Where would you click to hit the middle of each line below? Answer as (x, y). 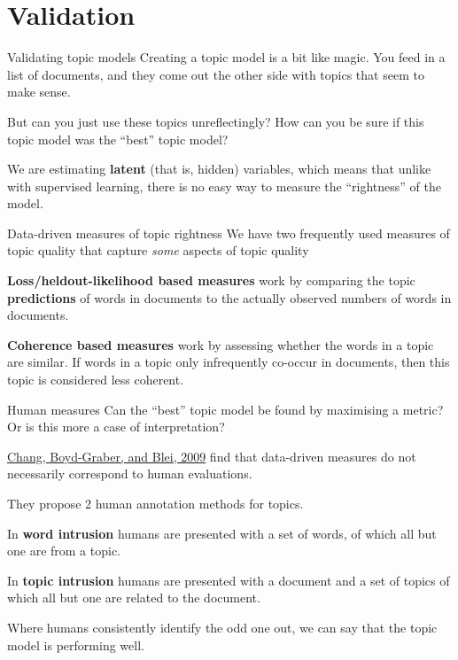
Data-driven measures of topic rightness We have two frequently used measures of (229, 233)
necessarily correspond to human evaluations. (130, 474)
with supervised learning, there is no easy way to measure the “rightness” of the (224, 186)
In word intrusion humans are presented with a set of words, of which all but (222, 533)
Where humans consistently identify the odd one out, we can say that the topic (222, 627)
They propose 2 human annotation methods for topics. (155, 503)
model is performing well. (76, 644)
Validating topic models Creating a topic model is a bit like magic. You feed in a (226, 57)
